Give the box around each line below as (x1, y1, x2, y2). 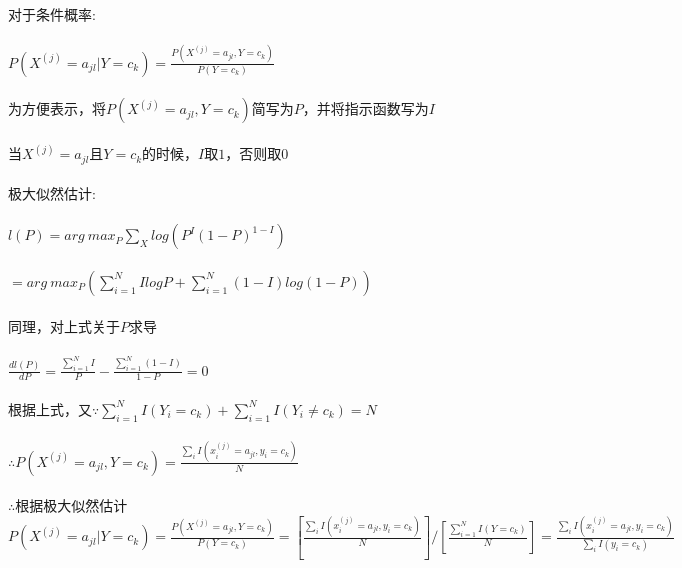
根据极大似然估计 (15, 495, 128, 516)
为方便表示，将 (8, 98, 106, 119)
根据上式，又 (8, 398, 92, 419)
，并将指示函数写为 (302, 98, 429, 119)
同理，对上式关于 (8, 315, 120, 336)
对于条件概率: (8, 4, 96, 24)
